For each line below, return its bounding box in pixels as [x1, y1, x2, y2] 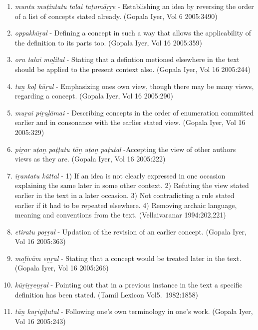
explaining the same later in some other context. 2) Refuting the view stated [14, 180, 249, 190]
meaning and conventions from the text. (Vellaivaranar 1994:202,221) [14, 209, 226, 220]
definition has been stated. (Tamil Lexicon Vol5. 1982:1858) [14, 289, 198, 299]
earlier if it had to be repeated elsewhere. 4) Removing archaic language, [14, 199, 237, 210]
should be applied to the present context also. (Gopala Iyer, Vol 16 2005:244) [14, 63, 251, 74]
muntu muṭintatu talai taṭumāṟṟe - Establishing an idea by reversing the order [14, 1, 254, 11]
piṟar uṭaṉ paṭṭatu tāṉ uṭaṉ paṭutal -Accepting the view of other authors [14, 143, 236, 154]
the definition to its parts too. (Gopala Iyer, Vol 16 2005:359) [14, 37, 203, 47]
